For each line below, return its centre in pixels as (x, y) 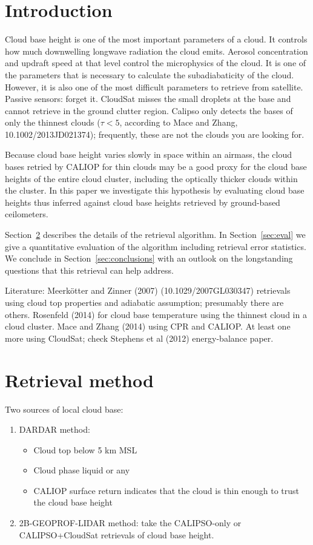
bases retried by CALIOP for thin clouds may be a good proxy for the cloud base (156, 167)
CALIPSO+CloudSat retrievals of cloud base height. (117, 534)
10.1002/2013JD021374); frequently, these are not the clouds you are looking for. (155, 134)
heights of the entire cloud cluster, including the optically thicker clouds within (151, 178)
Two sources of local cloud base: (64, 409)
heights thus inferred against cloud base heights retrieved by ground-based (143, 202)
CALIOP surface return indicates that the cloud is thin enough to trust (166, 490)
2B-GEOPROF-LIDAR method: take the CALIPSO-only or (130, 523)
